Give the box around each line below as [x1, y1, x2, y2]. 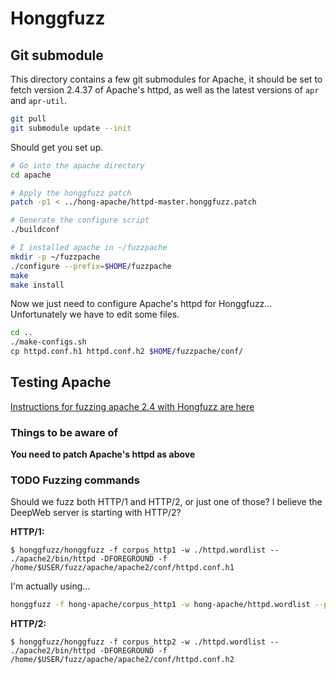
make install [10, 280, 65, 290]
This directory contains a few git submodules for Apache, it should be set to [10, 73, 323, 85]
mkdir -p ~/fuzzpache [10, 252, 101, 262]
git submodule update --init [10, 123, 132, 133]
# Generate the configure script [10, 215, 150, 226]
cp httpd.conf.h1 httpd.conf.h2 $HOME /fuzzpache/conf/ [10, 347, 244, 357]
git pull [10, 114, 47, 124]
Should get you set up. [10, 141, 104, 153]
